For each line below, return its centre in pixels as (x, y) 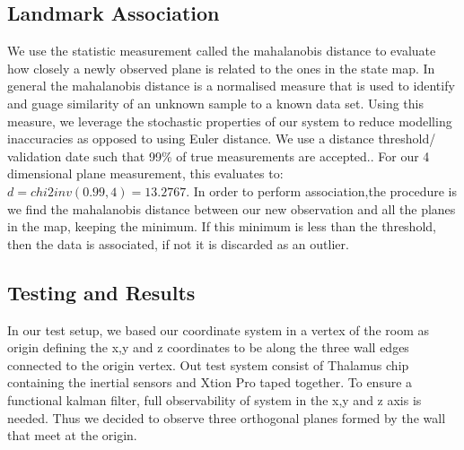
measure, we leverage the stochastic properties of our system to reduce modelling (230, 121)
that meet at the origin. (72, 435)
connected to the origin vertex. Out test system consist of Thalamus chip (208, 364)
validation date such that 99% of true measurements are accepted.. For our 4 (219, 156)
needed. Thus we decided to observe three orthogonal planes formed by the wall (227, 417)
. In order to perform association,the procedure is (322, 190)
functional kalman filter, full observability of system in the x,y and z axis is (214, 399)
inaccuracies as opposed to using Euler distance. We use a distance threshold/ (222, 138)
